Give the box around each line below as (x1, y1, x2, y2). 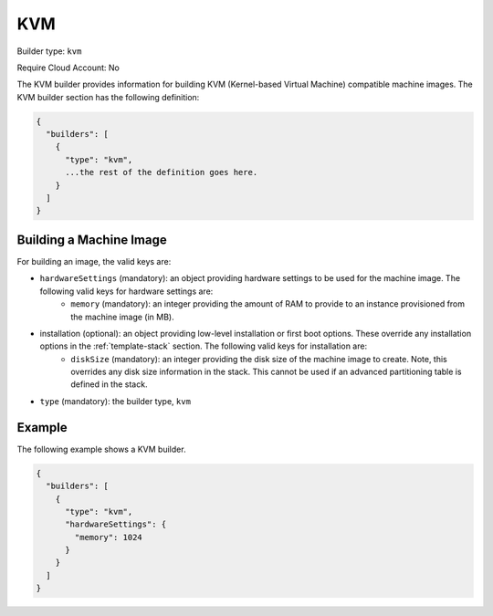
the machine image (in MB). (70, 311, 174, 322)
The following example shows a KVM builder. (16, 444, 186, 454)
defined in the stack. (70, 379, 148, 390)
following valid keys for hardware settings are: (39, 286, 214, 297)
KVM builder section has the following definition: (16, 91, 200, 102)
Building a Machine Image (16, 232, 168, 247)
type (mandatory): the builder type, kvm (39, 395, 192, 406)
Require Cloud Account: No (16, 62, 121, 73)
